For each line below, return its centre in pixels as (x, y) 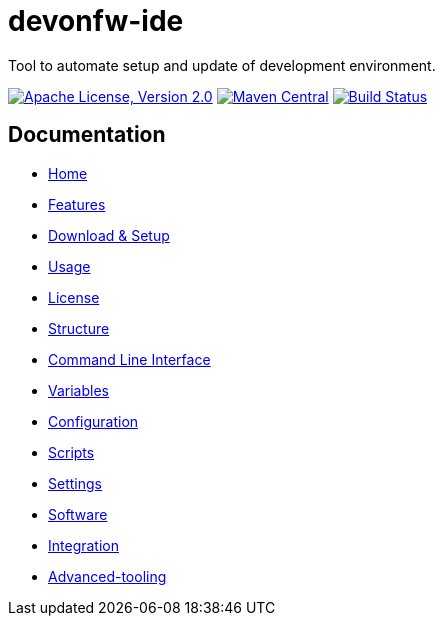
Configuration (93, 421)
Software (78, 514)
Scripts (71, 452)
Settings (75, 483)
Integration (83, 545)
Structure (79, 328)
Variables (78, 390)
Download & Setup (109, 235)
